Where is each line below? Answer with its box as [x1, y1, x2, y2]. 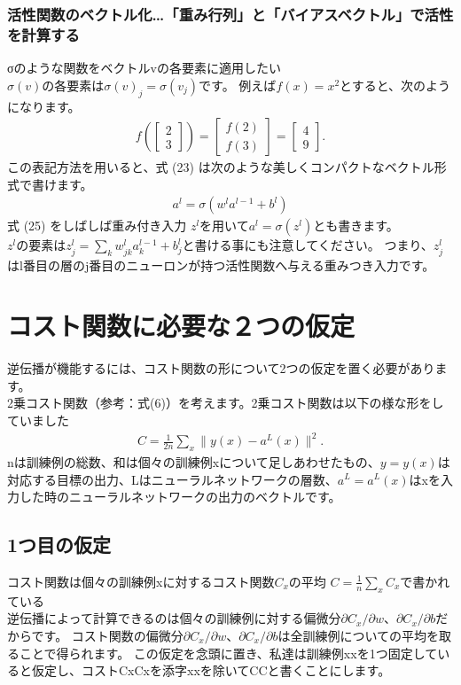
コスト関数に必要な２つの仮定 [7, 307, 356, 344]
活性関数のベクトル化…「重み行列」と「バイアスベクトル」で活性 [7, 3, 454, 25]
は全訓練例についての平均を [277, 626, 440, 644]
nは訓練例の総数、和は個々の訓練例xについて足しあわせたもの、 [7, 452, 380, 471]
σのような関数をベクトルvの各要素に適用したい [7, 58, 281, 77]
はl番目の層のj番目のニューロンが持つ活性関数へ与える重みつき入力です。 [7, 255, 435, 274]
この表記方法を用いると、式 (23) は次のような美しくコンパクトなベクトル [7, 158, 434, 176]
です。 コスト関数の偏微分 [31, 626, 184, 644]
